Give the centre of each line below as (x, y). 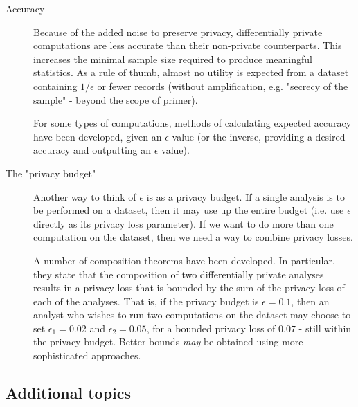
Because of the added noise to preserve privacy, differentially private (178, 31)
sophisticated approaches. (87, 355)
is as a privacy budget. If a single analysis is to (245, 196)
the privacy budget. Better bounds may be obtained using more (168, 342)
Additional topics (69, 393)
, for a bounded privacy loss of (211, 328)
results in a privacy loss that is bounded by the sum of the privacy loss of (189, 288)
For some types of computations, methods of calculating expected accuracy (193, 123)
